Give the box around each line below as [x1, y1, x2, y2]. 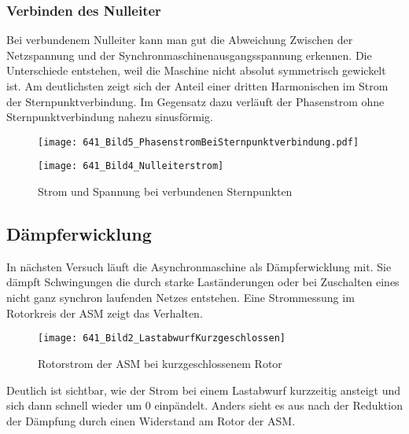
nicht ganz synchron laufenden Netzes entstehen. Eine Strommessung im [6, 289, 355, 306]
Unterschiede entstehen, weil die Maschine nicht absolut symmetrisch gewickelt [6, 62, 386, 79]
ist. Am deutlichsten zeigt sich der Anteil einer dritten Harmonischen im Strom [6, 78, 389, 94]
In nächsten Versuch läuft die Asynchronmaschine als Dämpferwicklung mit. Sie [6, 258, 392, 274]
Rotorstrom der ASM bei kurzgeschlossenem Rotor [38, 355, 282, 371]
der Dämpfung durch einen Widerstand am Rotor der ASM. [6, 412, 296, 428]
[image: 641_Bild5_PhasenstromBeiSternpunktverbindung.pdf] [38, 136, 359, 148]
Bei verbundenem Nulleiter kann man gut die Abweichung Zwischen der [6, 31, 353, 48]
